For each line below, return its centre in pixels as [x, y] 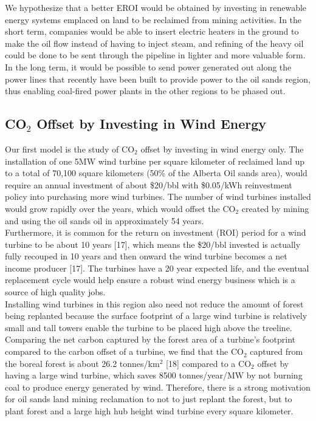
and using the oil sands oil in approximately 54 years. [105, 220]
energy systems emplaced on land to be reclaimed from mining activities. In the [153, 19]
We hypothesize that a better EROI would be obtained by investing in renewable [156, 7]
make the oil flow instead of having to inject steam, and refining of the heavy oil [154, 43]
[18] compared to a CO [209, 363]
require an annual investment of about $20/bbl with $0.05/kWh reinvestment [149, 184]
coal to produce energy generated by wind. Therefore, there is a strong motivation [158, 387]
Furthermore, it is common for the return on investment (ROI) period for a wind [156, 232]
